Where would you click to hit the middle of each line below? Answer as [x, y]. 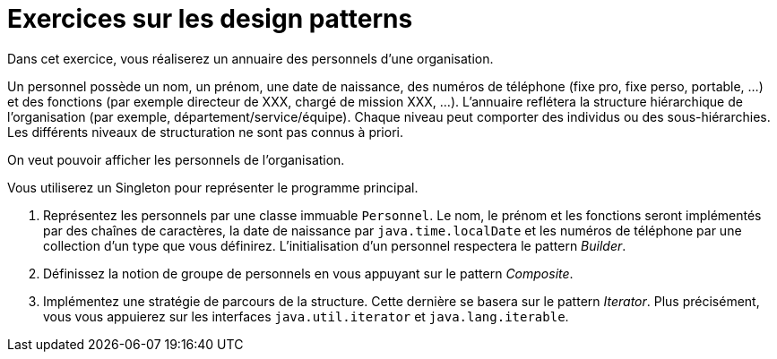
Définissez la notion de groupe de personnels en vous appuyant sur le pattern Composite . [308, 273]
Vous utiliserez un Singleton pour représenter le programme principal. [213, 187]
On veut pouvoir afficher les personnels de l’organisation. [176, 159]
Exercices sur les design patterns [210, 19]
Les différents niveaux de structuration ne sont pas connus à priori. [205, 132]
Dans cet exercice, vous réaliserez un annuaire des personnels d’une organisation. [250, 58]
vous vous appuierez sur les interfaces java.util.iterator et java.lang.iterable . [306, 316]
